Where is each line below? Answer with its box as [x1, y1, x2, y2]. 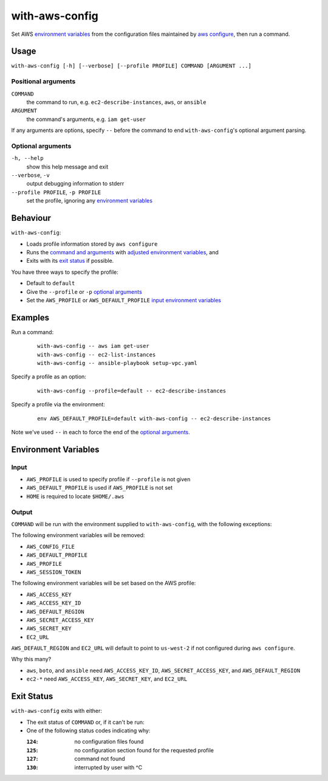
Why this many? [11, 656, 52, 663]
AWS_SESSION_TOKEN [26, 569, 81, 575]
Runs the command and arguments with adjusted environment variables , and [26, 248, 219, 255]
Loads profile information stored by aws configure [26, 240, 158, 248]
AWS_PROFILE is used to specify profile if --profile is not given [26, 476, 191, 483]
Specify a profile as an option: [11, 373, 86, 380]
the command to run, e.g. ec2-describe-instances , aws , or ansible [26, 98, 207, 106]
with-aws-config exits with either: [11, 707, 103, 715]
